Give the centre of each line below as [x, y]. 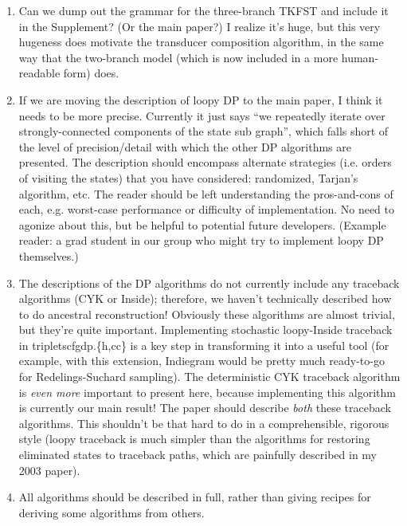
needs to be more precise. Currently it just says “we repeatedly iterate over [202, 115]
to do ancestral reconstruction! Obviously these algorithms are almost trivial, [207, 314]
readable [39, 73]
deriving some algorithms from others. [112, 512]
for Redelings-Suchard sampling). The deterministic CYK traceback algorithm [209, 377]
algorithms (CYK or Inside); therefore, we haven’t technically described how [205, 298]
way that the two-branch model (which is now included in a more [178, 57]
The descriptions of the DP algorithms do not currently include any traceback [209, 283]
